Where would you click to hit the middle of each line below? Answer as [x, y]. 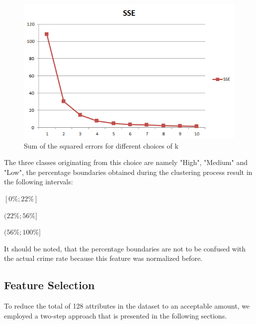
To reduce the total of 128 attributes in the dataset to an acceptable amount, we [127, 306]
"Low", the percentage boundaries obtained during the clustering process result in [128, 172]
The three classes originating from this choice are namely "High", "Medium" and [126, 162]
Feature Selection [49, 285]
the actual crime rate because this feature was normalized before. [103, 258]
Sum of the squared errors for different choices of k [101, 145]
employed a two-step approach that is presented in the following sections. [116, 315]
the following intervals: [39, 182]
